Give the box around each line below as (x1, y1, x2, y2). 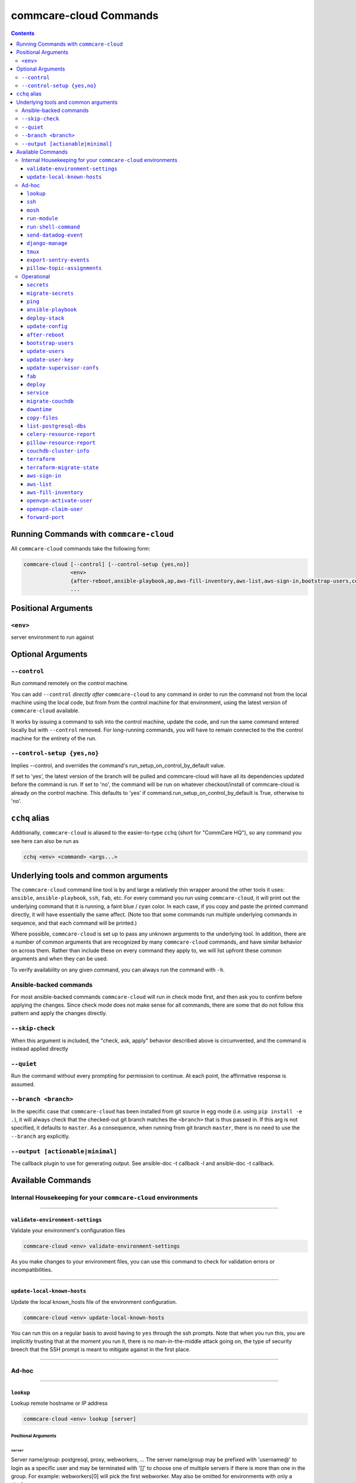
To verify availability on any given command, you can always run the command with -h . (11, 966, 225, 973)
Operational (21, 273, 50, 280)
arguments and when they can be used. (11, 955, 108, 962)
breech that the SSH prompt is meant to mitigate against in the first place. (11, 1346, 191, 1353)
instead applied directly (11, 1045, 68, 1052)
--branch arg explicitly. (11, 1132, 71, 1140)
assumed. (11, 1080, 35, 1088)
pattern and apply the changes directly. (11, 1010, 107, 1017)
